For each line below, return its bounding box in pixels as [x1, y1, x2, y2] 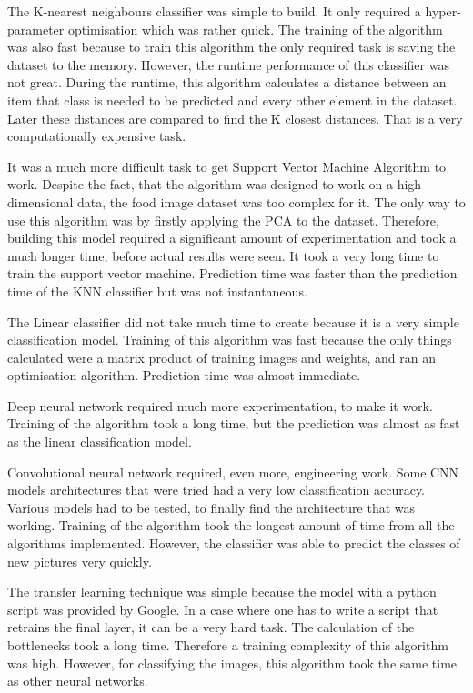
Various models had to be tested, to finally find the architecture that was [7, 497, 416, 517]
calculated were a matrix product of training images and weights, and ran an [7, 347, 436, 367]
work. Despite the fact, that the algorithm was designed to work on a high [7, 175, 422, 194]
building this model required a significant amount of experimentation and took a [7, 228, 457, 247]
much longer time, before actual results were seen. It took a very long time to [7, 246, 439, 265]
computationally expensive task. [7, 126, 186, 146]
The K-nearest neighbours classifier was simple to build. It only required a [7, 2, 421, 20]
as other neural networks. [7, 671, 148, 690]
